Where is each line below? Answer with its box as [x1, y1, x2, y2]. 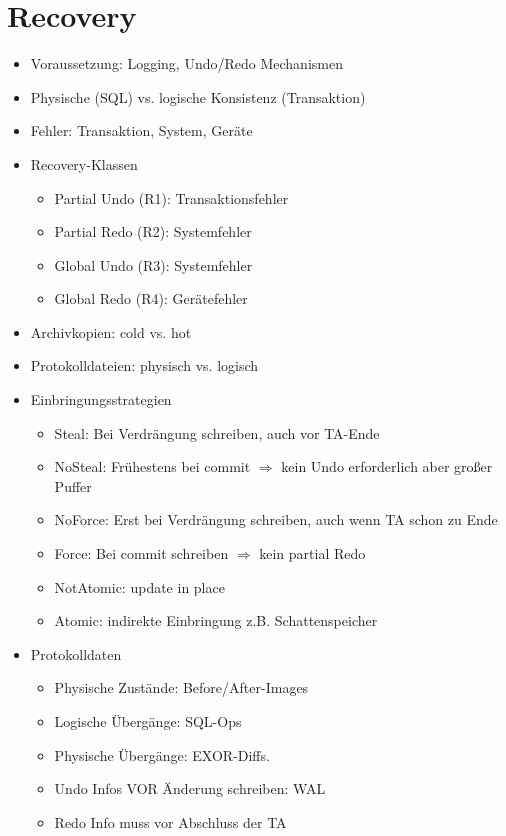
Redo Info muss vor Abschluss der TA [54, 811, 287, 832]
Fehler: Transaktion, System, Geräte [30, 120, 253, 141]
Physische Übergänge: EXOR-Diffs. [54, 744, 270, 765]
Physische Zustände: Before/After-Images [54, 677, 309, 698]
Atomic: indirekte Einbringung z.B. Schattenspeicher [54, 610, 378, 631]
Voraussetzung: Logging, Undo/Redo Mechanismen [30, 53, 343, 74]
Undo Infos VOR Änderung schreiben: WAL [54, 778, 326, 799]
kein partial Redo [259, 543, 366, 564]
